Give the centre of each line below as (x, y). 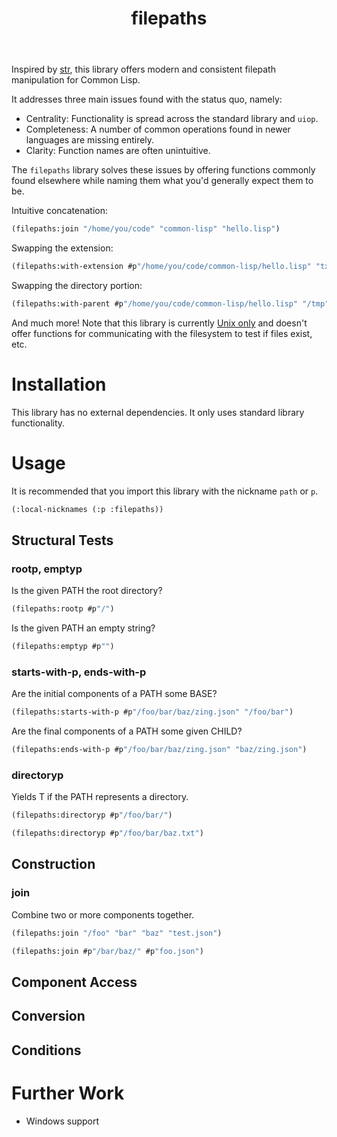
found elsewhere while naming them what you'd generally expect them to (162, 181)
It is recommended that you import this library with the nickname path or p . (165, 491)
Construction (53, 864)
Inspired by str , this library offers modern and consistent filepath (143, 69)
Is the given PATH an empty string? (83, 628)
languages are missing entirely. (90, 140)
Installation (59, 384)
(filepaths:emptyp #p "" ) (63, 647)
